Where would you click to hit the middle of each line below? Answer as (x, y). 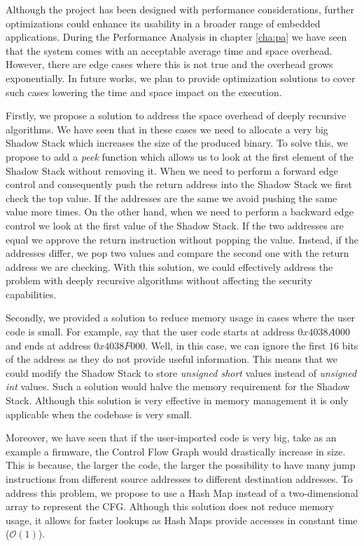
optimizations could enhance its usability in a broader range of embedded (163, 23)
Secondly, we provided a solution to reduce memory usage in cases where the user (181, 318)
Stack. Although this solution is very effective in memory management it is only (177, 400)
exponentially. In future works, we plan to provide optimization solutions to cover (181, 78)
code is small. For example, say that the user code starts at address (150, 332)
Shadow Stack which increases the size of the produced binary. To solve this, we (177, 143)
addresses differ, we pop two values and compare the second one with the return (177, 253)
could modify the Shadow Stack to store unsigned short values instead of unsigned (181, 372)
